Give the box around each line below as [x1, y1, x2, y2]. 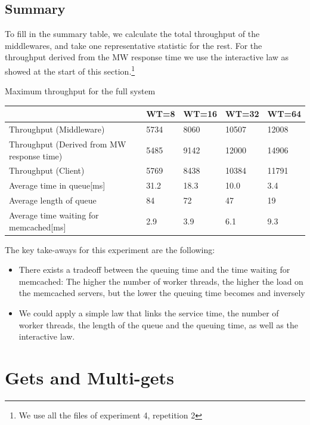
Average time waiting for [9, 208, 99, 221]
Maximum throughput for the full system [5, 85, 156, 97]
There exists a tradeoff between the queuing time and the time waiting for [18, 263, 290, 276]
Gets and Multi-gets [5, 365, 174, 390]
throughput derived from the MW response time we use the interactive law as [5, 51, 289, 63]
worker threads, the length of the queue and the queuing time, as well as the [18, 318, 298, 331]
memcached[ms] [9, 220, 66, 233]
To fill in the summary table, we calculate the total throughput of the [5, 27, 260, 40]
